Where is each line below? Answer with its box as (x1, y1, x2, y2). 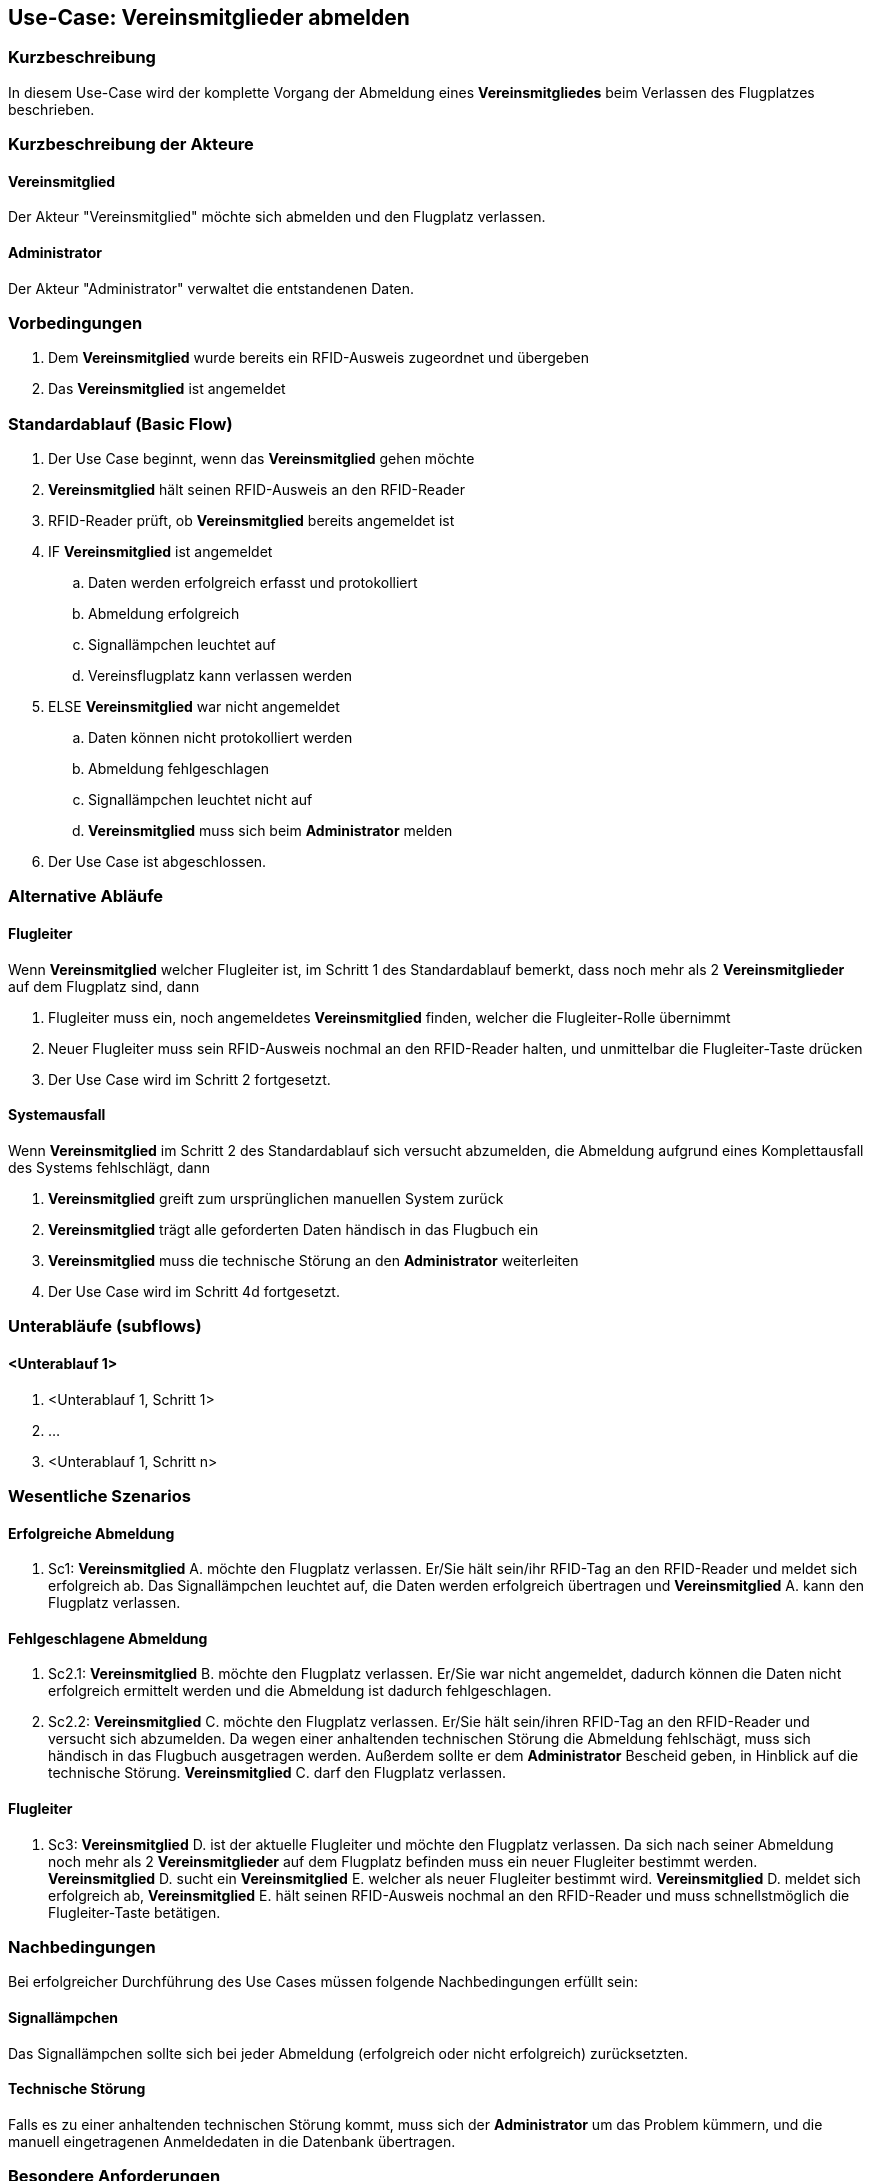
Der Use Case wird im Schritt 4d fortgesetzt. (48, 1282, 340, 1300)
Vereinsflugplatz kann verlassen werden (88, 667, 352, 685)
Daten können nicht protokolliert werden (88, 729, 353, 747)
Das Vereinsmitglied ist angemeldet (48, 380, 286, 398)
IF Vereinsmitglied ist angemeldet (48, 543, 273, 561)
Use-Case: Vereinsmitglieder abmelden (8, 5, 410, 30)
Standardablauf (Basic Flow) (8, 413, 233, 434)
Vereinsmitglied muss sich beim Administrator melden (88, 822, 453, 840)
